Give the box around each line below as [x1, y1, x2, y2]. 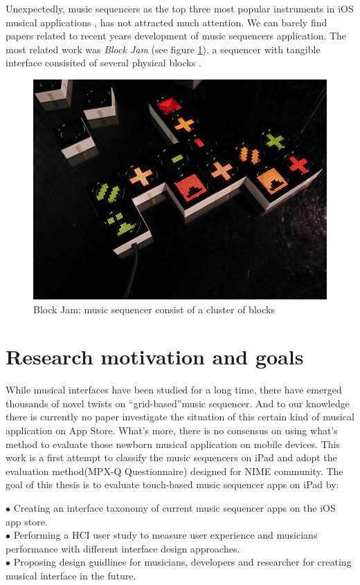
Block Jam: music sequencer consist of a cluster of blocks [33, 301, 275, 316]
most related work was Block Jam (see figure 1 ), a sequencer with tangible [6, 41, 321, 56]
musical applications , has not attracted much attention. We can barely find [6, 15, 327, 29]
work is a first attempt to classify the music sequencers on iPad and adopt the [6, 450, 337, 465]
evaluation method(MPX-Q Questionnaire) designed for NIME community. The [6, 463, 343, 478]
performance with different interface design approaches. [6, 541, 240, 555]
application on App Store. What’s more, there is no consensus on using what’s [6, 423, 338, 438]
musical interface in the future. [6, 568, 136, 582]
